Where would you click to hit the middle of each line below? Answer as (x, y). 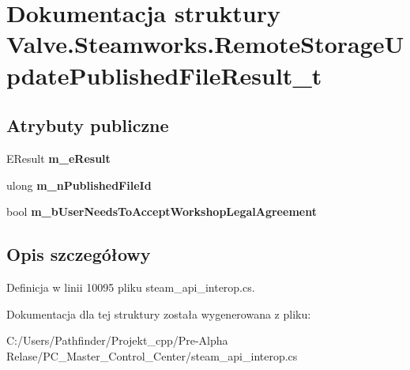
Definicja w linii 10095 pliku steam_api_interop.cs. (131, 287)
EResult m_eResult (58, 158)
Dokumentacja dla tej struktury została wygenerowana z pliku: (159, 313)
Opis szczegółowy (79, 254)
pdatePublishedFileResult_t (164, 75)
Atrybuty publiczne (88, 125)
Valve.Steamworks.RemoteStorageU (205, 44)
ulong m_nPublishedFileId (79, 185)
